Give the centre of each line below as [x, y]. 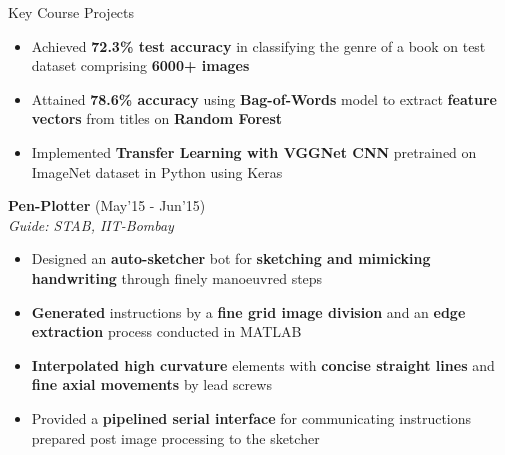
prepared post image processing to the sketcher [175, 437]
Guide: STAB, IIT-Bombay [91, 224]
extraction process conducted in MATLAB [166, 331]
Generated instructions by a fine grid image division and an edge [248, 311]
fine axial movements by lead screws [151, 384]
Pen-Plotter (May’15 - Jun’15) [107, 205]
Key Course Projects [71, 12]
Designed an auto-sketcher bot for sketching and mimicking [231, 258]
